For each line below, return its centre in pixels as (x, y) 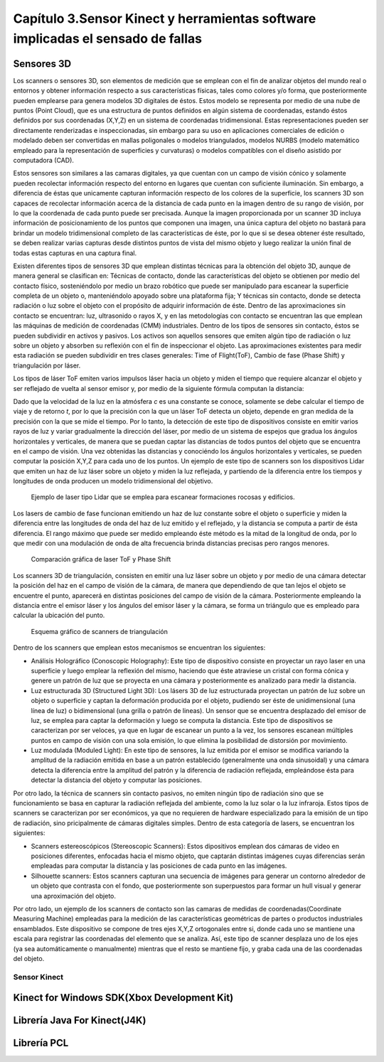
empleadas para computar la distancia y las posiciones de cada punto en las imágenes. (159, 866)
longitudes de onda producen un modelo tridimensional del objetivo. (113, 481)
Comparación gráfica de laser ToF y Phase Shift (101, 559)
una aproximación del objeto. (74, 896)
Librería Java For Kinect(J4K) (80, 1020)
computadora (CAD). (44, 160)
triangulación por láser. (47, 365)
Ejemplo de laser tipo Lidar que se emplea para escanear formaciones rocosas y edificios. (163, 497)
